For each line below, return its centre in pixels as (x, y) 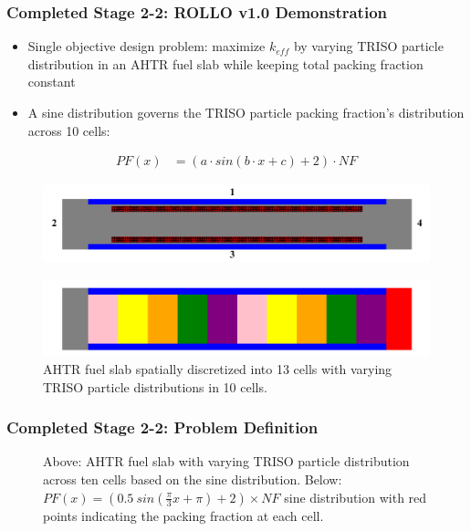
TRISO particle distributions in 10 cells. (155, 386)
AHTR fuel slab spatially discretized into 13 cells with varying (218, 369)
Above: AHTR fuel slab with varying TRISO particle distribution (226, 461)
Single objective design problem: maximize (147, 46)
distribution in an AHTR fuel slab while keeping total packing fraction (225, 63)
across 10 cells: (69, 130)
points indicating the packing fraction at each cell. (183, 515)
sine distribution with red (356, 497)
